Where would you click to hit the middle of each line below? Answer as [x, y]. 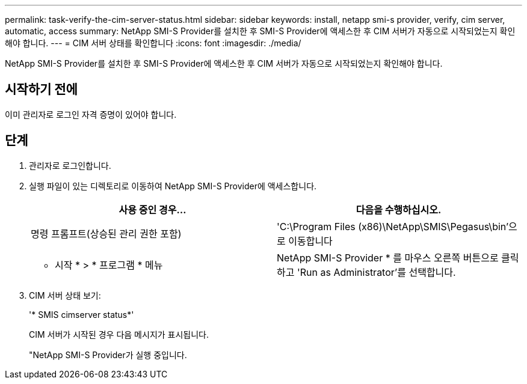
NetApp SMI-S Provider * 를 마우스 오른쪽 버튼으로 [388, 258]
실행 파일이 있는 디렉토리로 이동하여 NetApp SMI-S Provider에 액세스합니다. [173, 186]
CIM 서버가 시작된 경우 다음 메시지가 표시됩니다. [119, 334]
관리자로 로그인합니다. [70, 165]
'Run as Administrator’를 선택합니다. [376, 272]
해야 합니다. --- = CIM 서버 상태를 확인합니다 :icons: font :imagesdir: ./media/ [153, 43]
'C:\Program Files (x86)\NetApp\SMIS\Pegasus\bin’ [393, 226]
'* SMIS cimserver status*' [82, 314]
